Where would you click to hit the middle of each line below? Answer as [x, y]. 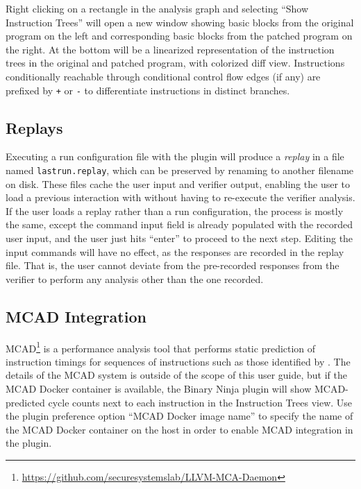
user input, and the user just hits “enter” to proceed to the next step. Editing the [179, 238]
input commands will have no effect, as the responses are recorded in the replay [175, 251]
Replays [34, 127]
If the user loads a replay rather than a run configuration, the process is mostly [175, 211]
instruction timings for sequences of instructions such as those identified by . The [178, 361]
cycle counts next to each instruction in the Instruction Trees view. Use [200, 402]
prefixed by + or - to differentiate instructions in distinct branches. [148, 90]
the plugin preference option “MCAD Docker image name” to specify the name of [179, 416]
